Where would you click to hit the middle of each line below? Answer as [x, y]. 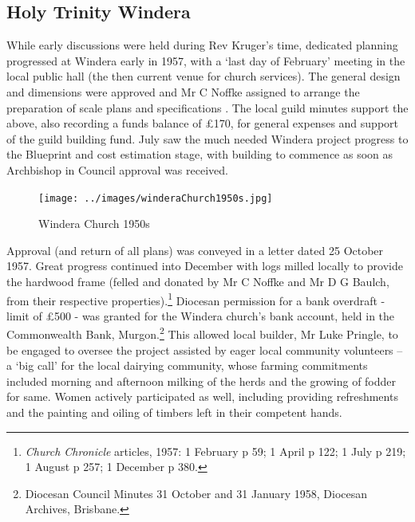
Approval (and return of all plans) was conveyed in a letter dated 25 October [195, 250]
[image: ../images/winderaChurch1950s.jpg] [156, 198]
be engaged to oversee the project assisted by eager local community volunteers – [205, 349]
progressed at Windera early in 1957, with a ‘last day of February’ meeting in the [206, 60]
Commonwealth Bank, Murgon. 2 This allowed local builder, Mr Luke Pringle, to [202, 333]
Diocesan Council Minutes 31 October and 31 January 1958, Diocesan [196, 493]
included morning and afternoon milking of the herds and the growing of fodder [202, 381]
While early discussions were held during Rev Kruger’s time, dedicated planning [202, 45]
